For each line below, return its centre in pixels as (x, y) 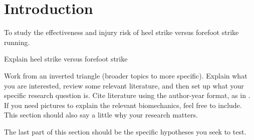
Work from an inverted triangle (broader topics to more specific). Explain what (126, 75)
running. (17, 42)
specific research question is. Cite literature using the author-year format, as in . (127, 95)
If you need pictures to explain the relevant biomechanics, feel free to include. (123, 105)
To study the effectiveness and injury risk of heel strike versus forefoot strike (121, 32)
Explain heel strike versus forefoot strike (66, 59)
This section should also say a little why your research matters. (101, 115)
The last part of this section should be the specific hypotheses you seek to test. (125, 131)
